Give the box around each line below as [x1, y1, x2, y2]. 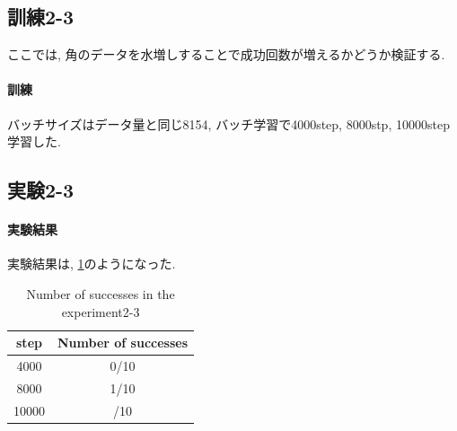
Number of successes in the [26, 284, 175, 303]
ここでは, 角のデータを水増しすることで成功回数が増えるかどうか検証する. [7, 45, 445, 64]
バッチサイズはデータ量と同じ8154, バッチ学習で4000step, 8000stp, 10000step [7, 114, 450, 133]
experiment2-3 [61, 302, 140, 321]
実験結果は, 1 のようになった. [7, 254, 176, 273]
